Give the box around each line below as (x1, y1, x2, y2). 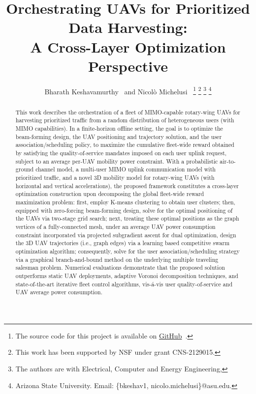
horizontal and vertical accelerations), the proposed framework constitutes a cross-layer (15, 181, 239, 190)
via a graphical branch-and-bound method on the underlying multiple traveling (15, 255, 219, 263)
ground (15, 165, 34, 173)
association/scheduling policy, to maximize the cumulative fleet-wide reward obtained (15, 141, 234, 149)
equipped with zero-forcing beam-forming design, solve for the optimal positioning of (15, 206, 233, 214)
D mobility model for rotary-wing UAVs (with (96, 173, 215, 181)
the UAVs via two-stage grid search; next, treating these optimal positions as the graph (15, 214, 239, 223)
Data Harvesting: (68, 17, 188, 37)
